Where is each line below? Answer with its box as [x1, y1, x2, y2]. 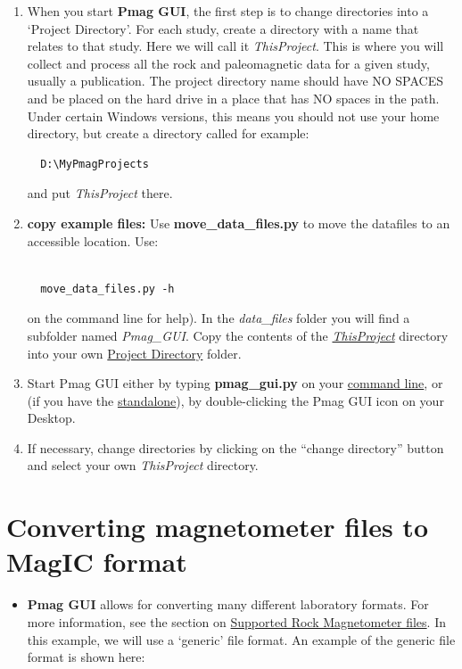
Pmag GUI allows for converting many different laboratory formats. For [27, 595, 429, 614]
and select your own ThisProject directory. [27, 456, 259, 475]
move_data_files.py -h [40, 282, 175, 295]
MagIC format [6, 543, 187, 580]
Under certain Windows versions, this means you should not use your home [27, 106, 440, 125]
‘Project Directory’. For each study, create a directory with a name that [27, 19, 419, 37]
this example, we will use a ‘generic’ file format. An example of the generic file [27, 630, 456, 648]
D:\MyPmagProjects [40, 157, 149, 170]
